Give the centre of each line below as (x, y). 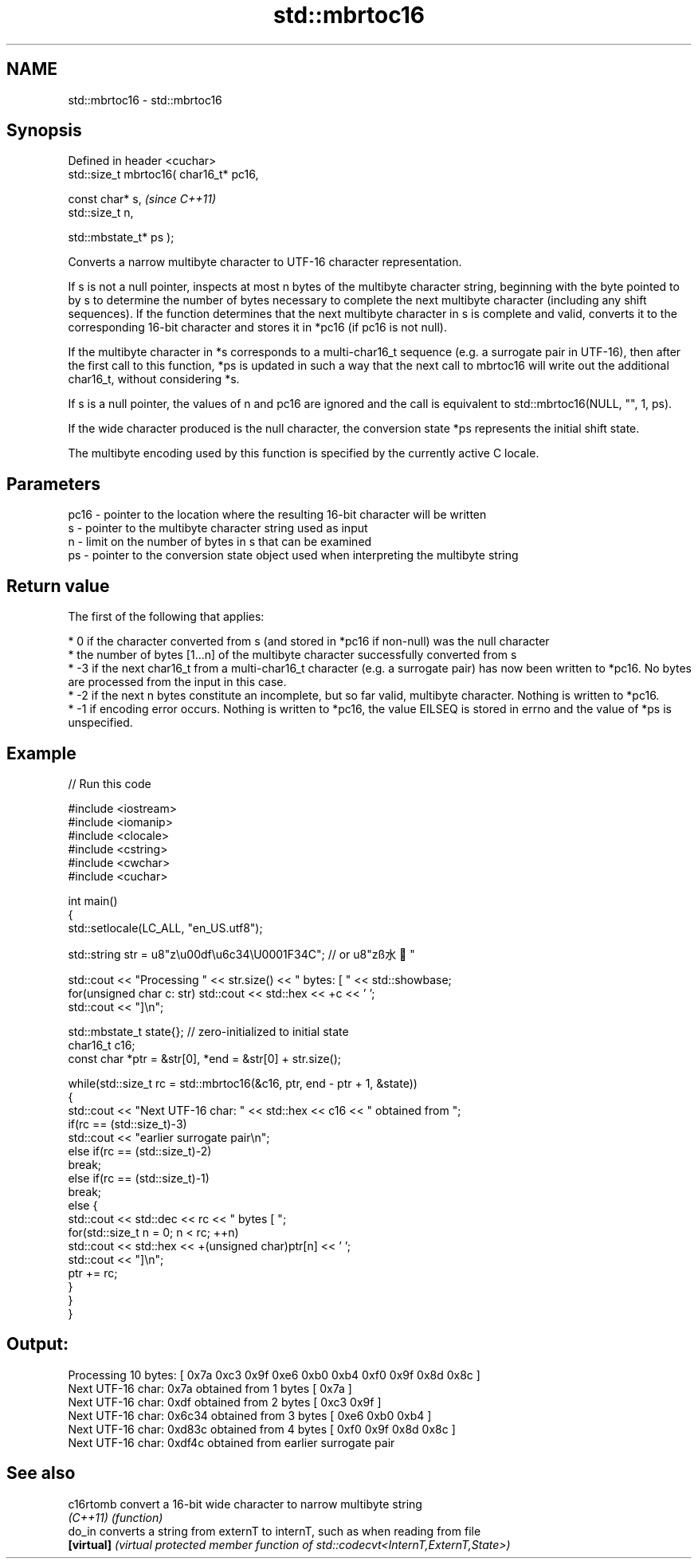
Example (41, 753)
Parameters (53, 484)
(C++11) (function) (116, 1517)
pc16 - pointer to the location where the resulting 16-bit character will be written (277, 515)
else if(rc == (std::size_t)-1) (139, 1178)
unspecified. (100, 723)
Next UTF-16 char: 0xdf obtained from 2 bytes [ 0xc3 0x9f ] (225, 1402)
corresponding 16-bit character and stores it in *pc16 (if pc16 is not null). (257, 328)
